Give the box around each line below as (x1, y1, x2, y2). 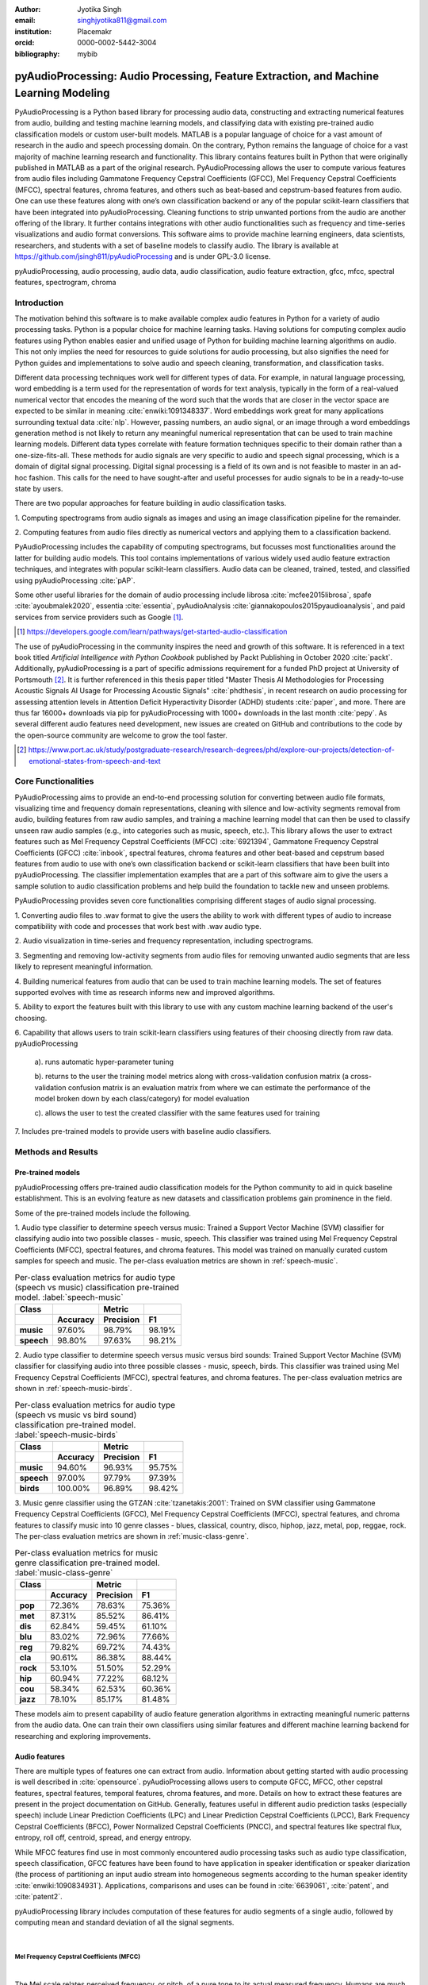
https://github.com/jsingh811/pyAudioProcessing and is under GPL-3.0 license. (14, 252, 271, 261)
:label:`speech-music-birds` (14, 1429, 119, 1440)
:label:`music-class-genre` (14, 1567, 113, 1578)
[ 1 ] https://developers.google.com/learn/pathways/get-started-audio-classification (17, 627, 288, 637)
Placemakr (77, 26, 113, 36)
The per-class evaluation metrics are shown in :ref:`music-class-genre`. (14, 1531, 250, 1540)
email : (14, 16, 36, 25)
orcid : (14, 38, 35, 48)
